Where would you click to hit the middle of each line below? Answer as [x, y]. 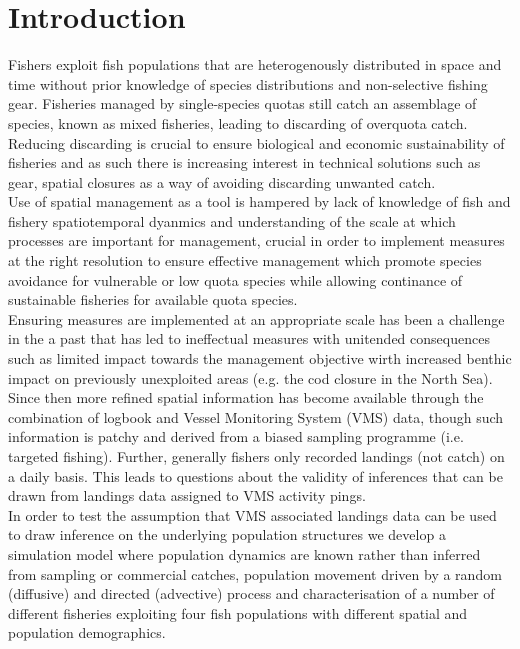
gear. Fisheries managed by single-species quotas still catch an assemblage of [242, 103]
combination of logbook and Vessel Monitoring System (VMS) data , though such [256, 416]
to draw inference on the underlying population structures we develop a [227, 534]
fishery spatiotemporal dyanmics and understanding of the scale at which [232, 220]
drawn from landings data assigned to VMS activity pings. [187, 495]
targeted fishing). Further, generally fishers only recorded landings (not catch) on [256, 456]
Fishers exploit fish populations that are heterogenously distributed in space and [255, 64]
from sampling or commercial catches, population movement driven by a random [255, 573]
